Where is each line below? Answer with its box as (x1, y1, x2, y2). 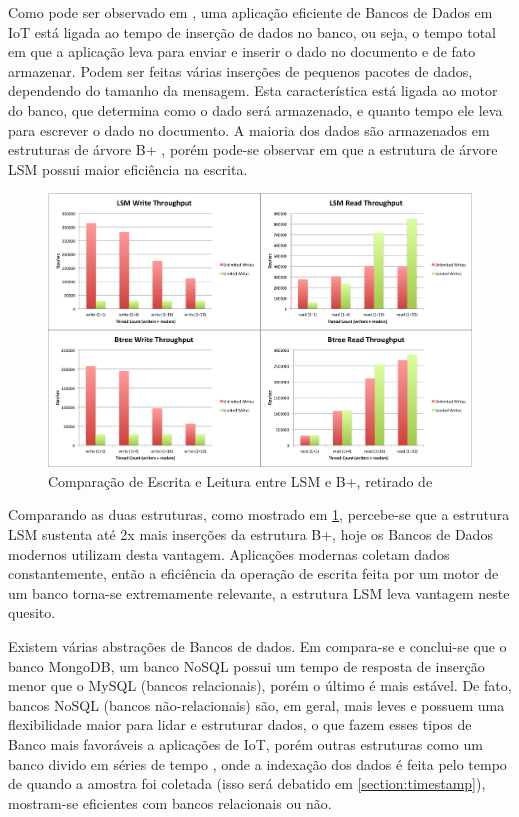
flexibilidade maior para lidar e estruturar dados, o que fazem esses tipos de (8, 714, 472, 735)
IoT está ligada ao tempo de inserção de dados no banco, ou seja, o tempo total (8, 21, 496, 42)
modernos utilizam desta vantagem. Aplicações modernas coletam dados (8, 543, 450, 564)
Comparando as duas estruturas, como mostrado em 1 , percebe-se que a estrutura (8, 504, 510, 525)
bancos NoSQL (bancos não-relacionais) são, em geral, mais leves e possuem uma (8, 694, 505, 715)
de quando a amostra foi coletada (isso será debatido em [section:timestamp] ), (8, 773, 486, 794)
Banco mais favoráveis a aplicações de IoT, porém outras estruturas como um (8, 734, 483, 755)
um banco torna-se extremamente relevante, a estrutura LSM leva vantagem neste (8, 582, 510, 603)
